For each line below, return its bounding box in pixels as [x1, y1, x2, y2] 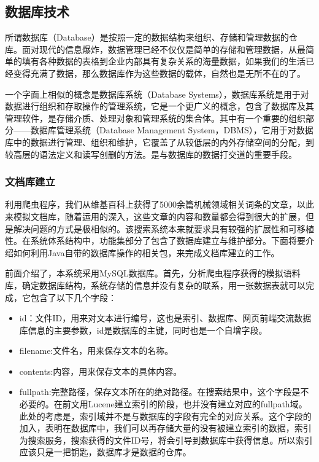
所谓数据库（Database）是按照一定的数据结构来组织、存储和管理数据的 [5, 31, 289, 44]
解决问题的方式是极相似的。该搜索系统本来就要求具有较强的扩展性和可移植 [13, 222, 314, 235]
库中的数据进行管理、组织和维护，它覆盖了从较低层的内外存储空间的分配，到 [5, 135, 314, 148]
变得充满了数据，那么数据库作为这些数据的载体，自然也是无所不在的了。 [13, 66, 306, 79]
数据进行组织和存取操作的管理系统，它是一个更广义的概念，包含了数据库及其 [5, 100, 314, 112]
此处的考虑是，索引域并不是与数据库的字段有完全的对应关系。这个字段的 [19, 409, 312, 422]
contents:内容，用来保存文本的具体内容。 [19, 364, 182, 377]
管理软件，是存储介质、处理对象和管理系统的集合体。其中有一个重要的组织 [5, 111, 306, 124]
